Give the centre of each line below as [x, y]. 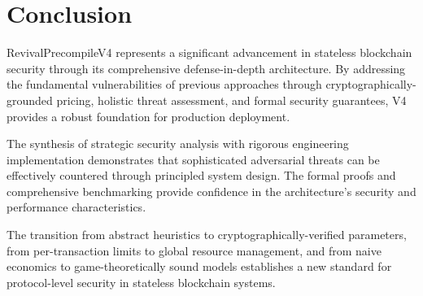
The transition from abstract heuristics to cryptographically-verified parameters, [207, 235]
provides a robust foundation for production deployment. [148, 116]
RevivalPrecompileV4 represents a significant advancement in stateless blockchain [209, 52]
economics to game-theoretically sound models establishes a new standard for [199, 266]
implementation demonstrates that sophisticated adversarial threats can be [193, 159]
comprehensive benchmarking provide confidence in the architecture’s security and [211, 191]
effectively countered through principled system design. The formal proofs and [201, 175]
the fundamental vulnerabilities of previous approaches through [164, 84]
